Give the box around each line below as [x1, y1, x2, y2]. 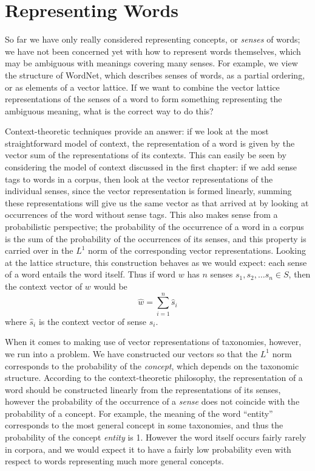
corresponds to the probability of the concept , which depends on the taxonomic [5, 359, 299, 372]
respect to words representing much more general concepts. [5, 455, 224, 467]
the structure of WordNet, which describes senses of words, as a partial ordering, [5, 68, 305, 81]
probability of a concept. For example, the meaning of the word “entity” [5, 406, 273, 419]
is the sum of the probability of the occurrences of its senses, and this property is [5, 232, 307, 245]
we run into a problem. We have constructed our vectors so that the [5, 347, 258, 360]
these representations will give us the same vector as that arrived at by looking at [5, 196, 309, 209]
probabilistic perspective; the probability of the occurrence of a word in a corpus [5, 220, 304, 233]
